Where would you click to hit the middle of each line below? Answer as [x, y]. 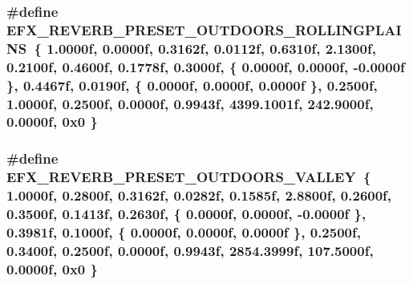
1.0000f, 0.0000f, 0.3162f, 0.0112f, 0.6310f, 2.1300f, [211, 48]
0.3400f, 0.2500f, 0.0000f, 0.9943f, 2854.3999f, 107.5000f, [190, 250]
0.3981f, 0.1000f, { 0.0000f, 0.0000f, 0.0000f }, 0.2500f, [184, 231]
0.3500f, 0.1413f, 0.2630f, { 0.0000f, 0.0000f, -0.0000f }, [186, 214]
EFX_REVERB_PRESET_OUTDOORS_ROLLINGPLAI [204, 29]
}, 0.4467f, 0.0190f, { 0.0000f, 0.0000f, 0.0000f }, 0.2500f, [192, 85]
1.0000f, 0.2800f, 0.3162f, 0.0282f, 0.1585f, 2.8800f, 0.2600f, [199, 195]
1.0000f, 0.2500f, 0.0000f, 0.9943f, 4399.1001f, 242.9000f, [190, 103]
